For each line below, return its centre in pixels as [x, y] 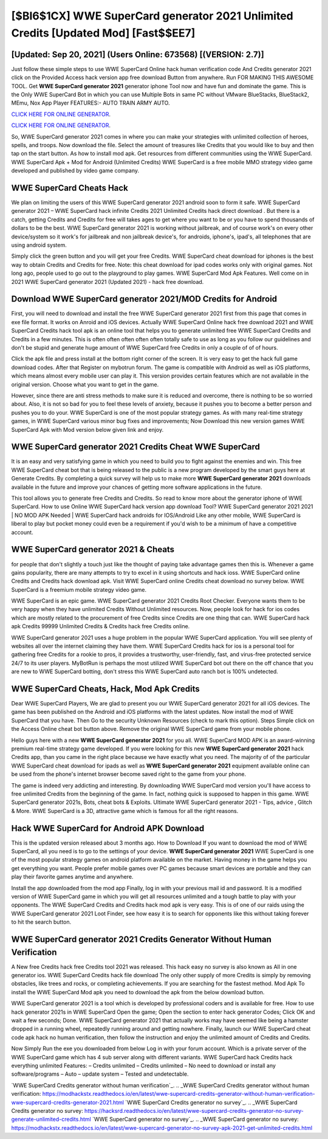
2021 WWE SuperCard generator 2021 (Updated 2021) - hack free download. [108, 282]
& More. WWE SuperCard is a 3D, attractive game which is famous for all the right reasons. [125, 811]
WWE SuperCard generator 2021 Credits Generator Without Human [141, 940]
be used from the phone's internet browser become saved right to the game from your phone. [128, 774]
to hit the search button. [41, 922]
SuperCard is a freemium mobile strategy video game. [79, 589]
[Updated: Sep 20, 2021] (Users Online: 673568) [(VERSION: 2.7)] [138, 54]
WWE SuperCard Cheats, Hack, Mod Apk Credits [105, 689]
